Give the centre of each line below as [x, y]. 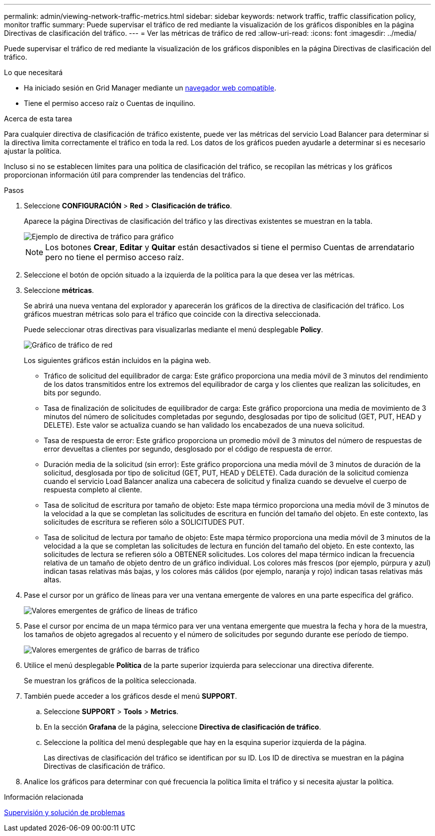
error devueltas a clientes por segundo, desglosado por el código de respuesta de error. [188, 449]
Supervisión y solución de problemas [65, 812]
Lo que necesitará [34, 72]
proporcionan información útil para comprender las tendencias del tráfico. [125, 175]
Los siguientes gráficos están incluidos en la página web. [117, 360]
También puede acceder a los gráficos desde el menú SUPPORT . [131, 696]
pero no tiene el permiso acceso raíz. [115, 257]
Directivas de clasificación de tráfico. [105, 766]
